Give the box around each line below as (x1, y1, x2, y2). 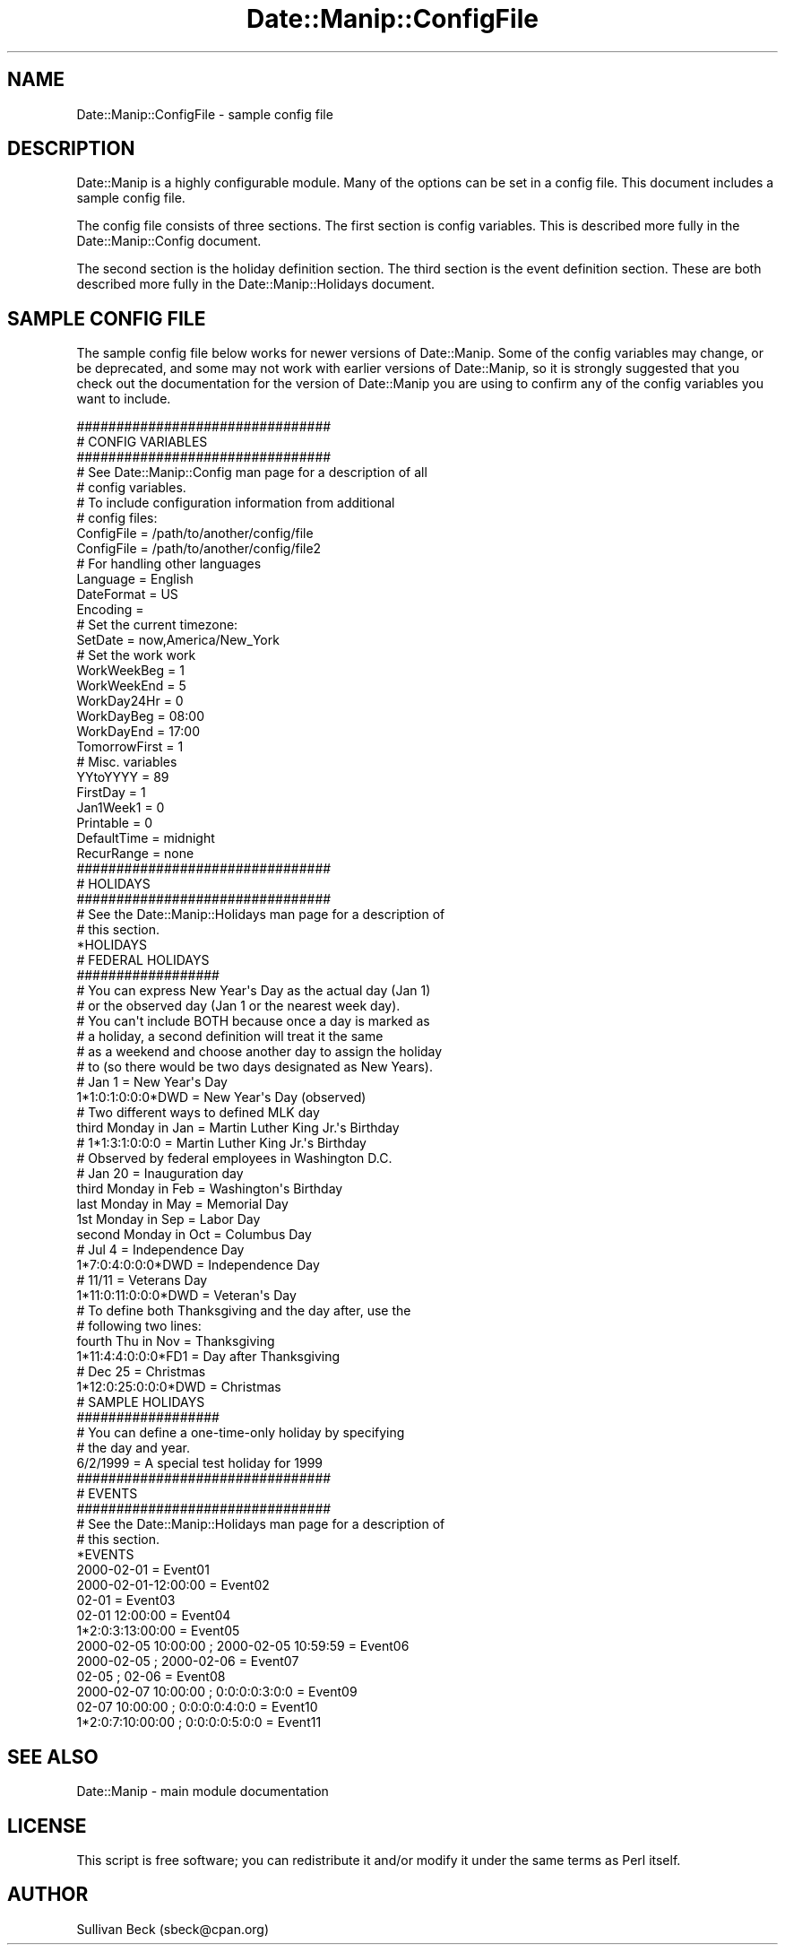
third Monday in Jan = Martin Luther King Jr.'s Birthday (76, 1120, 400, 1136)
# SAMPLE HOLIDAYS (76, 1394, 205, 1410)
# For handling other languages (76, 556, 262, 572)
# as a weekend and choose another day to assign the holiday (76, 1044, 443, 1060)
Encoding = (76, 602, 144, 618)
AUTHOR (7, 1883, 89, 1906)
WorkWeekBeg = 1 (76, 663, 185, 679)
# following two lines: (76, 1318, 202, 1334)
